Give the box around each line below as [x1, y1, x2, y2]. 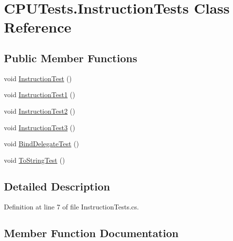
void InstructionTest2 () [4, 105, 75, 116]
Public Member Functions [4, 50, 137, 65]
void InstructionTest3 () [4, 122, 75, 132]
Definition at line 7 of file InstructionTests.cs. [4, 201, 139, 211]
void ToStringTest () [4, 155, 65, 165]
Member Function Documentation [4, 225, 179, 240]
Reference [4, 17, 72, 37]
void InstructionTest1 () [4, 89, 75, 100]
